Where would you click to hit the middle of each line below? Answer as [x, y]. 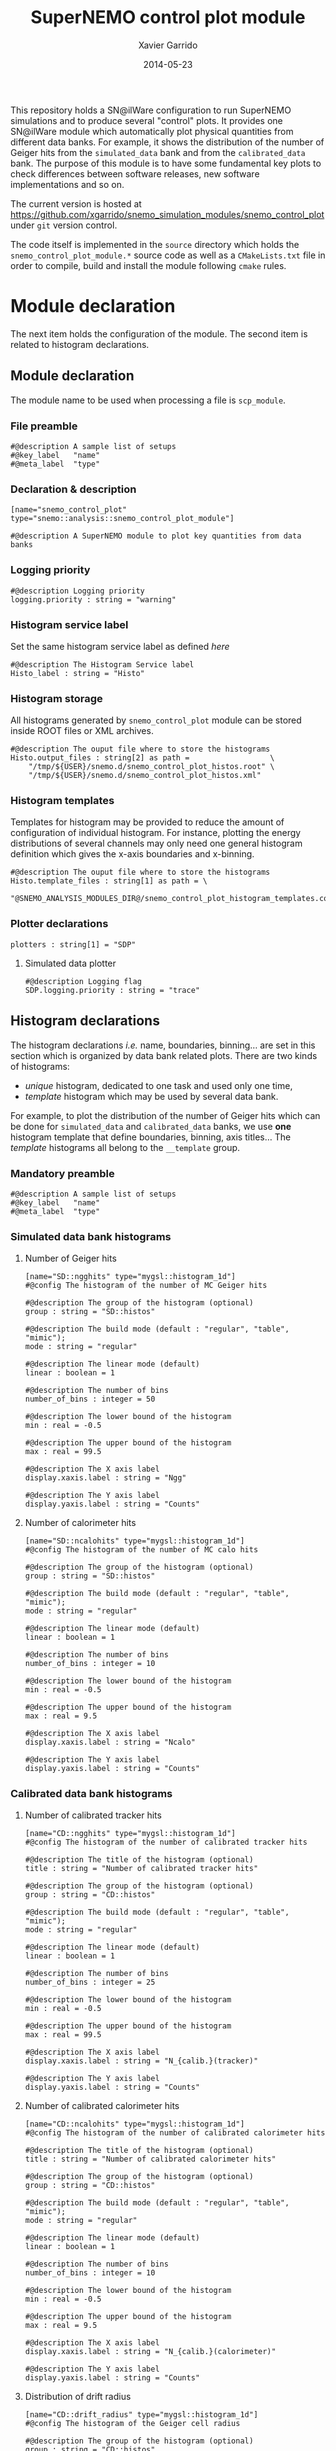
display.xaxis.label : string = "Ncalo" [110, 1742]
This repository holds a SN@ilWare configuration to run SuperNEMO [151, 110]
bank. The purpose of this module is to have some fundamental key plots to [166, 163]
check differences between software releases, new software [135, 173]
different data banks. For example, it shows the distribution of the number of [167, 142]
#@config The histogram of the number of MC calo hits [141, 1550]
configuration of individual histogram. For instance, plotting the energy [156, 833]
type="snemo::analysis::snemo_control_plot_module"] [122, 519]
